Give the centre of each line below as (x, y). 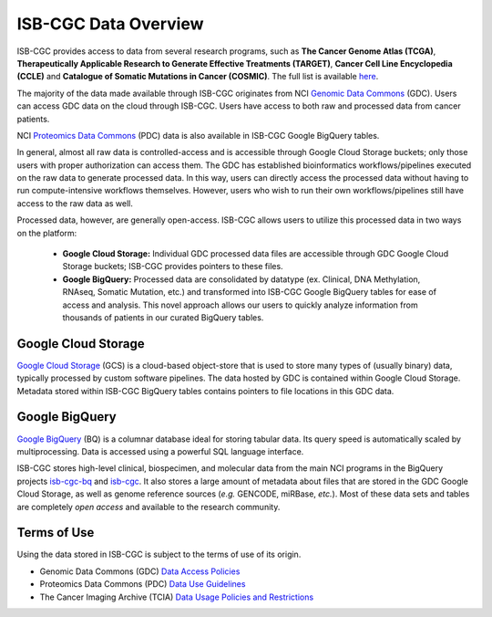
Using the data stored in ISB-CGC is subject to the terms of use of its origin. (159, 554)
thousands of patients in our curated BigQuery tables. (163, 317)
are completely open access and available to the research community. (149, 507)
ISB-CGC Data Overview (110, 24)
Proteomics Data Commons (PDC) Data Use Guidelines (143, 584)
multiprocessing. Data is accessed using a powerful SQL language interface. (160, 451)
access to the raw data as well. (75, 203)
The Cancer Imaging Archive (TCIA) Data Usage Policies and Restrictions (177, 597)
